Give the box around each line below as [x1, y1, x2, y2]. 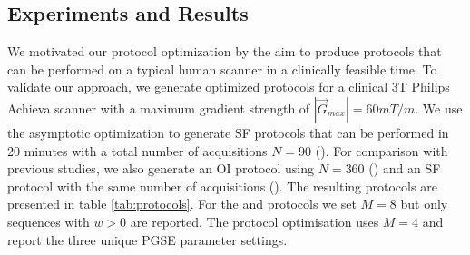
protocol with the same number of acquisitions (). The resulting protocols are [7, 176, 437, 195]
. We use [415, 98, 463, 117]
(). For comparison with [315, 141, 448, 160]
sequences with [7, 211, 90, 230]
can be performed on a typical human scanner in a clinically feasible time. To [7, 59, 437, 78]
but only [400, 194, 448, 213]
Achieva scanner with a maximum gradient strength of [7, 98, 310, 117]
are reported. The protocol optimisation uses [130, 211, 379, 230]
